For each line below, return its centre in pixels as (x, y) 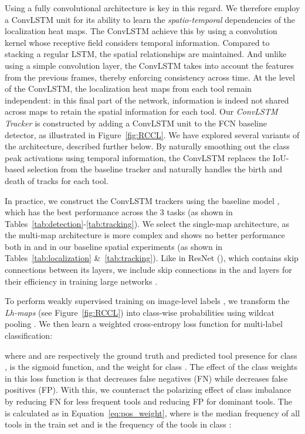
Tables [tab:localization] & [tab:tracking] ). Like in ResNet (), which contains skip (152, 258)
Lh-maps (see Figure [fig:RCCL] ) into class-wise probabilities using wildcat (140, 312)
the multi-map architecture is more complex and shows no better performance (145, 235)
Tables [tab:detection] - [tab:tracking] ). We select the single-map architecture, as (147, 223)
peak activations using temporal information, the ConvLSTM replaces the (138, 157)
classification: (29, 335)
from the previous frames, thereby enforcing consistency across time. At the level (150, 77)
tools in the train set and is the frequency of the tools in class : (118, 424)
